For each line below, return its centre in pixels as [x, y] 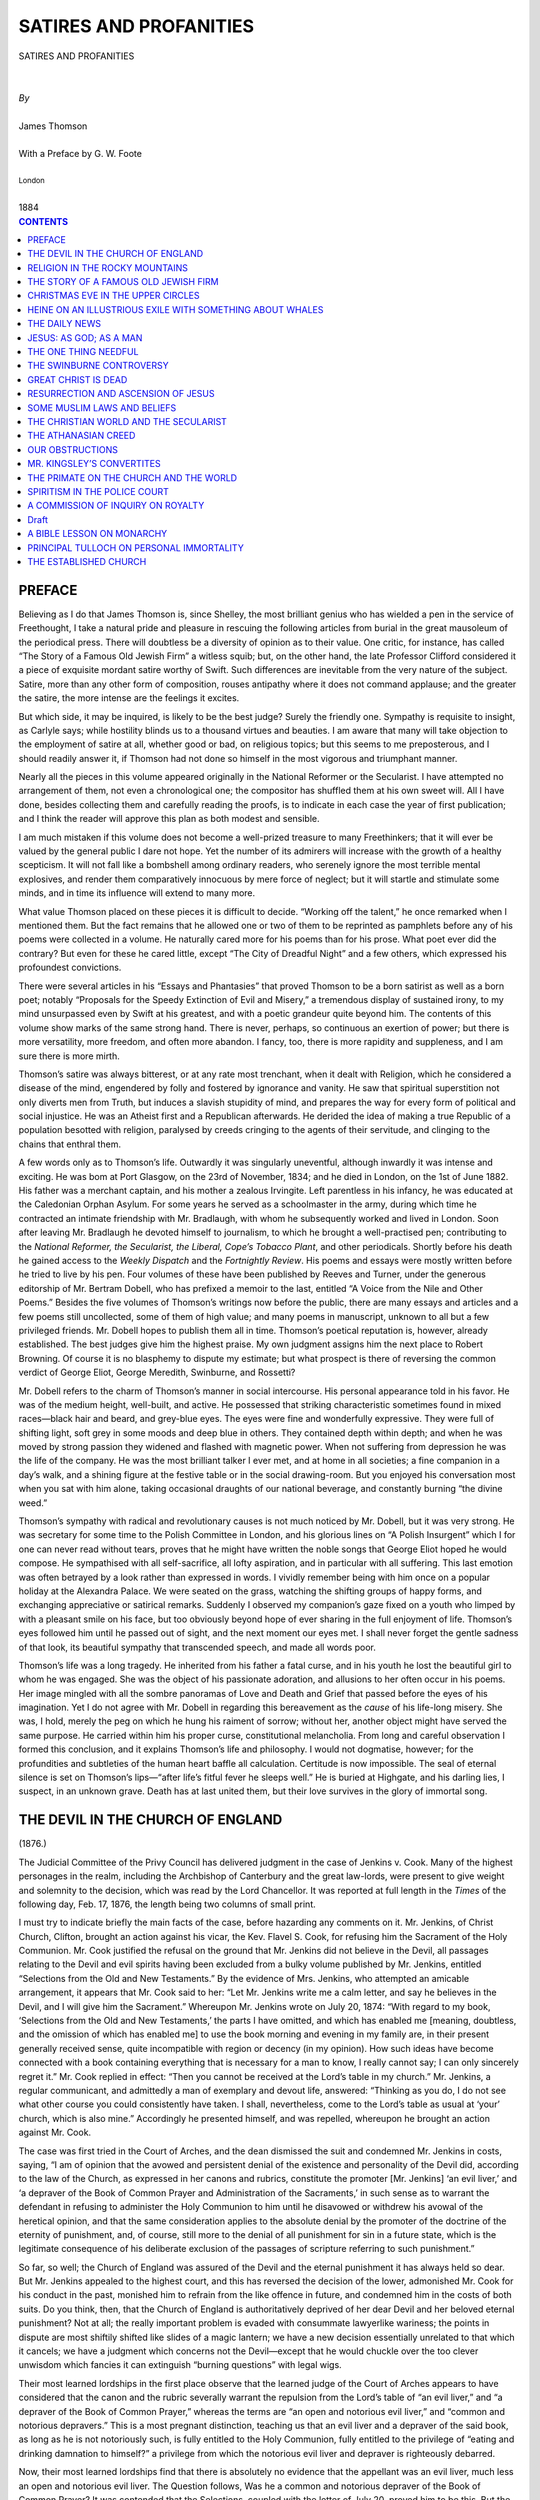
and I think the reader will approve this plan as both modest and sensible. [169, 819]
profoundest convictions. [70, 967]
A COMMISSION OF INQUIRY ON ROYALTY [116, 506]
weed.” [33, 1502]
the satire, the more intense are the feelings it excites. [129, 698]
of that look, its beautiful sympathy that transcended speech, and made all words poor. [197, 1647]
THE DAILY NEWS [64, 324]
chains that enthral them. [70, 1144]
